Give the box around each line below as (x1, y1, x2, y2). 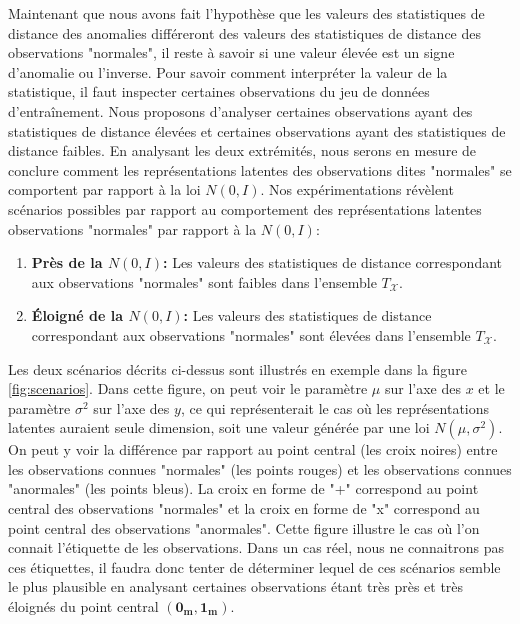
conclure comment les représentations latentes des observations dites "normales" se (8, 159, 512, 180)
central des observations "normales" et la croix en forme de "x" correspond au (8, 498, 480, 519)
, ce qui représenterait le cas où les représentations (180, 397, 490, 418)
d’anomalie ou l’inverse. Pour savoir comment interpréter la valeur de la (8, 61, 448, 82)
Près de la (31, 252, 103, 273)
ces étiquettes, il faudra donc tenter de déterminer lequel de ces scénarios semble (8, 556, 501, 577)
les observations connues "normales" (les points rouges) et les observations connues (8, 458, 512, 479)
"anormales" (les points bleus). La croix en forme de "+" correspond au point (8, 478, 479, 499)
